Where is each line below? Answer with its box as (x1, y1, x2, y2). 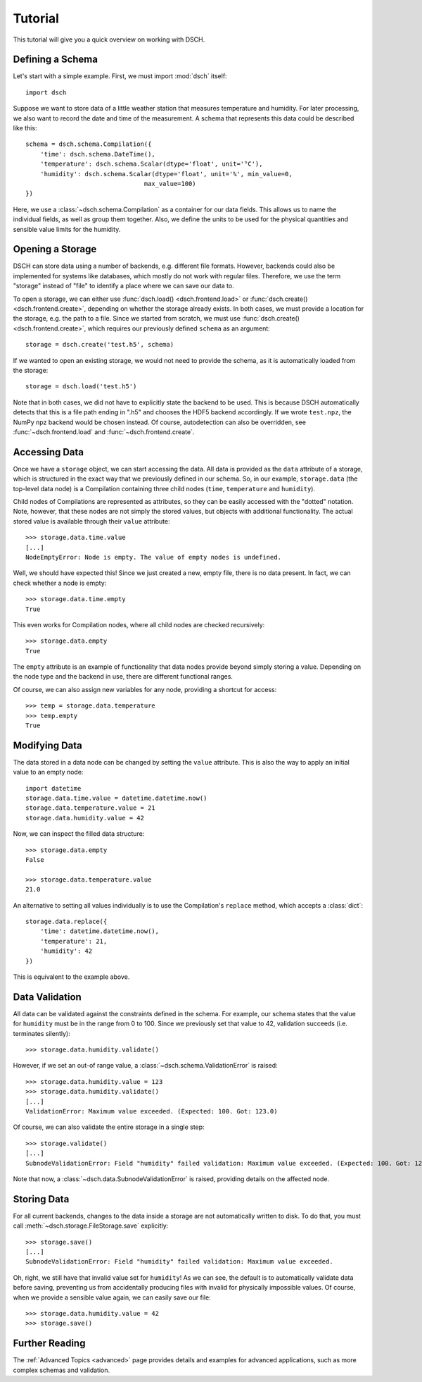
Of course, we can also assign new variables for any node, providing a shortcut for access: (13, 685, 277, 693)
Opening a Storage (13, 243, 97, 255)
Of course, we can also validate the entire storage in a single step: (13, 1123, 205, 1131)
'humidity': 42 (39, 947, 93, 955)
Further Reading (13, 1338, 86, 1350)
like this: (13, 124, 37, 132)
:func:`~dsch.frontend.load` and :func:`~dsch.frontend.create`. (13, 427, 195, 436)
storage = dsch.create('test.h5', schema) (25, 340, 174, 349)
